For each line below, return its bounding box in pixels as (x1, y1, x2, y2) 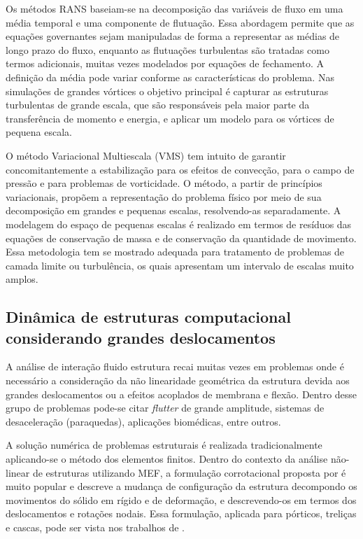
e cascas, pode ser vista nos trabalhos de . (6, 520, 185, 534)
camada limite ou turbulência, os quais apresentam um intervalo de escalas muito (6, 258, 354, 272)
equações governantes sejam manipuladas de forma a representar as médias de (6, 29, 340, 43)
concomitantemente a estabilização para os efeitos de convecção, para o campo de (6, 162, 355, 176)
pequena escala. (6, 125, 72, 139)
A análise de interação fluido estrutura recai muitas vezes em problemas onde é (6, 359, 344, 374)
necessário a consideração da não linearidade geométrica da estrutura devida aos (6, 373, 350, 388)
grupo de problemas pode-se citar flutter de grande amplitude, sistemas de (6, 400, 325, 415)
